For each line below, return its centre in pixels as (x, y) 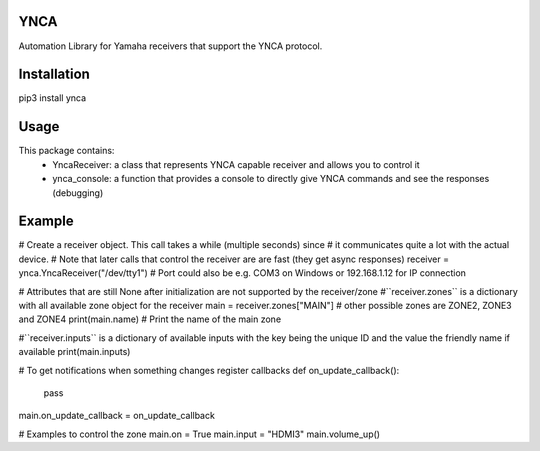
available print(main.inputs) (74, 352)
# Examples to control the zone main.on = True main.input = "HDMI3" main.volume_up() (199, 434)
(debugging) (78, 192)
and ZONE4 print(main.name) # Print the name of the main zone (150, 319)
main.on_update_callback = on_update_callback (116, 416)
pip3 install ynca (52, 98)
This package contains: (66, 151)
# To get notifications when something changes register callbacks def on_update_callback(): (209, 370)
